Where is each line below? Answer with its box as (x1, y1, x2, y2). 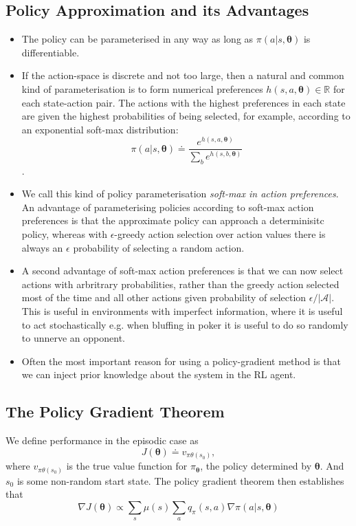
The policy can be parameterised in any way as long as (21, 32, 254, 46)
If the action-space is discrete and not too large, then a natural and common (21, 68, 344, 83)
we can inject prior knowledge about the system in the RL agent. (21, 367, 296, 382)
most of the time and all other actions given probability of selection (21, 290, 307, 305)
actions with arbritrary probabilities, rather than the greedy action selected (21, 276, 340, 291)
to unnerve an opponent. (21, 331, 125, 345)
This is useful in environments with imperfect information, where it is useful (21, 303, 343, 318)
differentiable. (21, 45, 80, 59)
